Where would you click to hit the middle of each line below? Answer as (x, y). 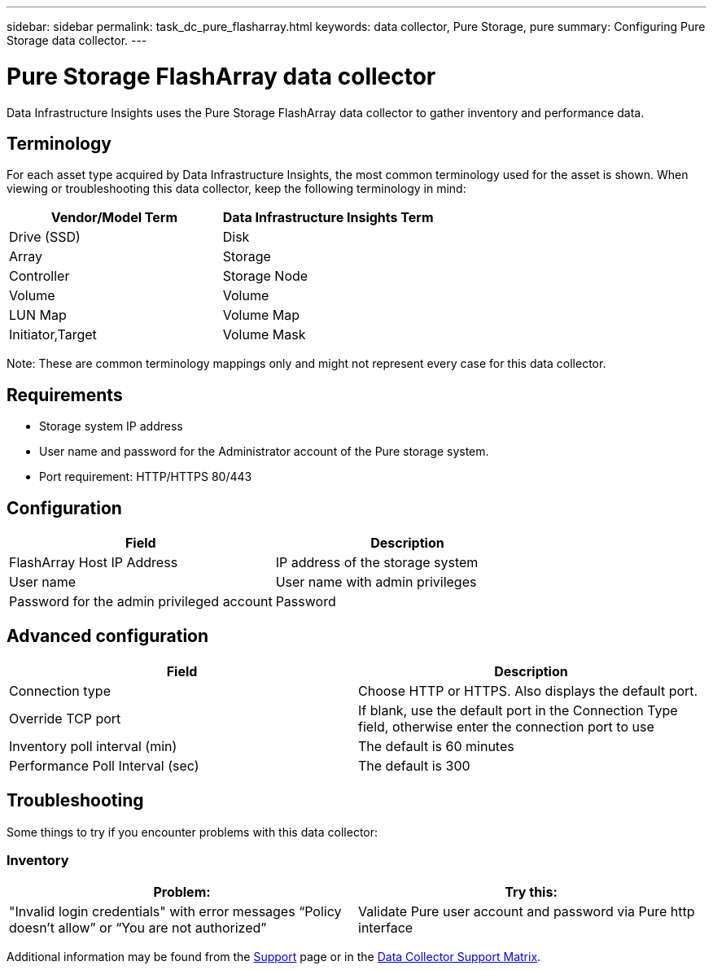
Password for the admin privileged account (141, 602)
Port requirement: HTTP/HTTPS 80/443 (146, 477)
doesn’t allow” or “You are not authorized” (138, 928)
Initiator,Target (53, 335)
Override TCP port (65, 718)
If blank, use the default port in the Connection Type (518, 710)
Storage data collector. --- (77, 40)
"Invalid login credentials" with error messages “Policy (175, 912)
